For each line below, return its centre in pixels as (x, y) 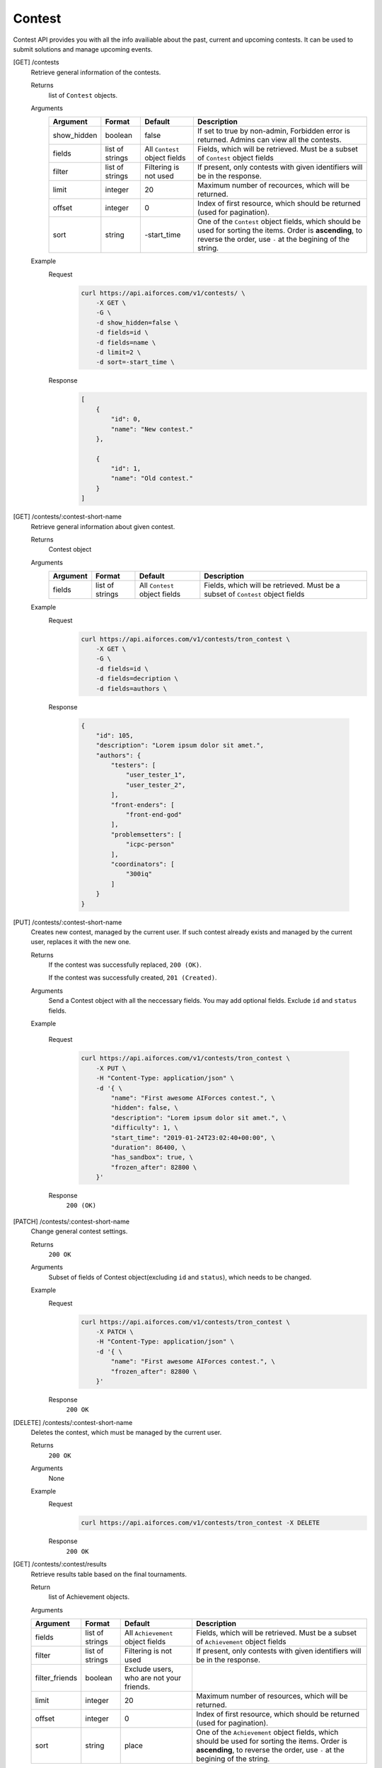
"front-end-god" (154, 815)
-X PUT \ (111, 1068)
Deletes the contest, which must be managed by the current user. (126, 1433)
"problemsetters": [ (146, 834)
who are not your (153, 1678)
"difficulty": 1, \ (144, 1128)
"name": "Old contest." (152, 478)
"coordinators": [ (143, 864)
